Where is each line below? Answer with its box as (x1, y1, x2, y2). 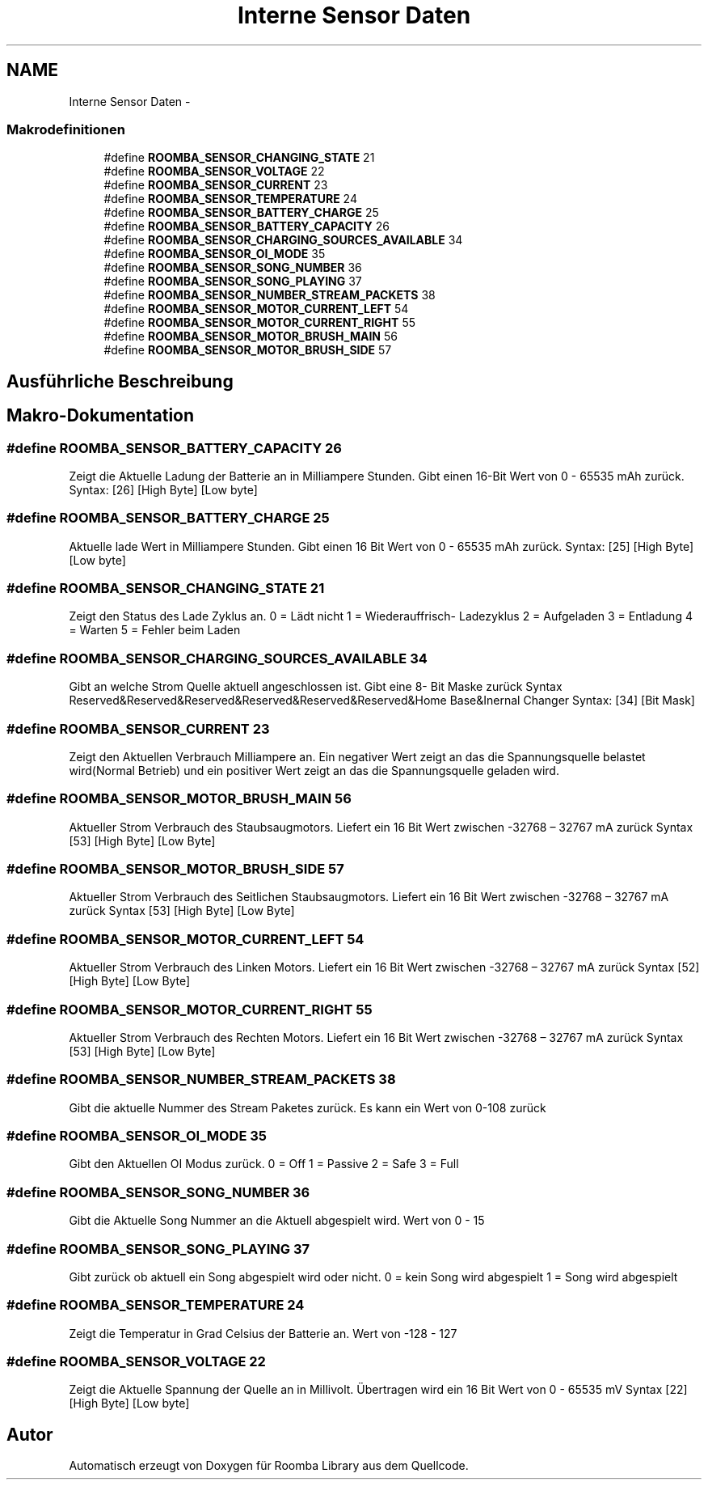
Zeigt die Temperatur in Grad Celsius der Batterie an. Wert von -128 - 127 (69, 1326, 457, 1340)
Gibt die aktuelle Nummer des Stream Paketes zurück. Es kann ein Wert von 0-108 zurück (69, 1100, 546, 1115)
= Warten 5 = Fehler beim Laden (69, 623, 241, 637)
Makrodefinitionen (6, 121, 125, 138)
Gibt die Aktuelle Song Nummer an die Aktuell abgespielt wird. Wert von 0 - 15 (69, 1213, 485, 1228)
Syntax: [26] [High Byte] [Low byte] (69, 482, 258, 497)
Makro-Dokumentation (6, 405, 195, 426)
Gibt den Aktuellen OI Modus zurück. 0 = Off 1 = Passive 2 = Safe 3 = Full (69, 1157, 459, 1171)
